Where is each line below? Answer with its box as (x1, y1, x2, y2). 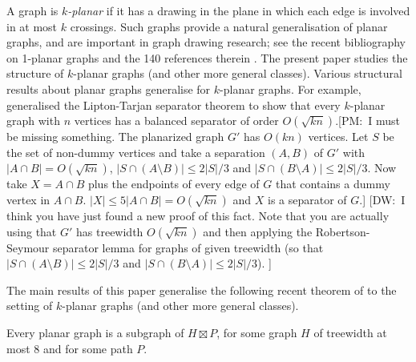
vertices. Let (308, 128, 369, 145)
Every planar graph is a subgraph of (6, 324, 184, 340)
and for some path (42, 340, 133, 356)
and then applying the (203, 223, 313, 239)
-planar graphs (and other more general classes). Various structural (73, 65, 402, 82)
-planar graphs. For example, (220, 80, 361, 97)
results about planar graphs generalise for (6, 80, 211, 97)
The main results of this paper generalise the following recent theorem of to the (6, 281, 397, 298)
